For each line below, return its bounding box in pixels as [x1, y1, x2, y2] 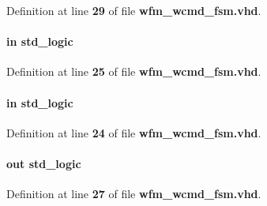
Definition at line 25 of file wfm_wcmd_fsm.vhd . [6, 63, 261, 80]
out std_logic [6, 155, 81, 171]
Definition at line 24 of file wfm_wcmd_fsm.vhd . [6, 124, 261, 140]
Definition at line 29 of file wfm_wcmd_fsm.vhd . [6, 2, 261, 18]
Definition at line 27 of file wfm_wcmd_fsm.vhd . [6, 185, 261, 202]
